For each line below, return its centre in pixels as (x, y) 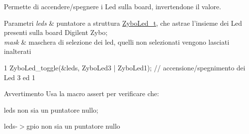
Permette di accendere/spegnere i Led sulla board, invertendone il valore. (113, 6)
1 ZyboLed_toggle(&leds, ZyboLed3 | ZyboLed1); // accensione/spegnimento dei (125, 67)
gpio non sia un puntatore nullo (73, 126)
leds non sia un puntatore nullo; (51, 109)
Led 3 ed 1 (20, 77)
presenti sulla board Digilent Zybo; (56, 32)
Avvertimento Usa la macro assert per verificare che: (82, 93)
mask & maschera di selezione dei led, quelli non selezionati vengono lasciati (117, 42)
